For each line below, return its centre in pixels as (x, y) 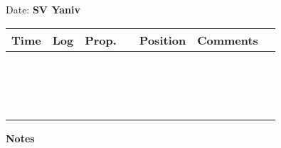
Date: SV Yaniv (43, 9)
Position (163, 40)
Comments (228, 40)
